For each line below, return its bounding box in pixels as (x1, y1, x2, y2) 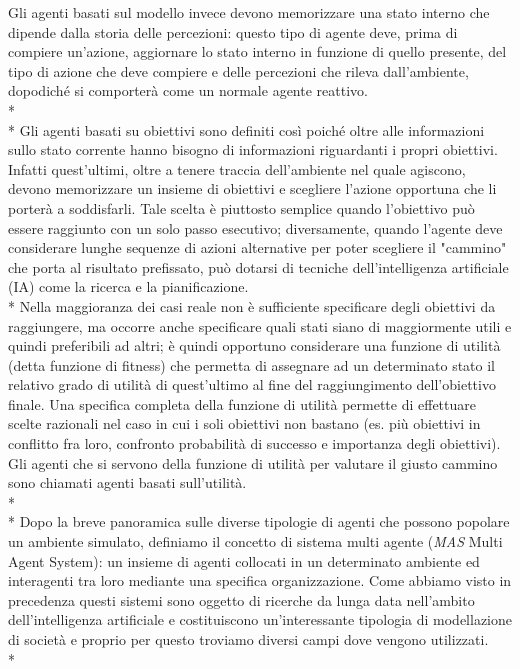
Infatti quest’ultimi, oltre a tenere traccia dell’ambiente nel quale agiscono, (8, 158, 466, 179)
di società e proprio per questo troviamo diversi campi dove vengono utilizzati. (8, 629, 489, 649)
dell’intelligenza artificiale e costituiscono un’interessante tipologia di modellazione (8, 609, 513, 630)
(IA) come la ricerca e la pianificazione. (8, 276, 249, 297)
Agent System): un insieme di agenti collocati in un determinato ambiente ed (8, 550, 480, 571)
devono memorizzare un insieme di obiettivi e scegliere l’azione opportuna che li (8, 178, 497, 199)
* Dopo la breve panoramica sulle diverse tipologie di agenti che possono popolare (8, 511, 510, 532)
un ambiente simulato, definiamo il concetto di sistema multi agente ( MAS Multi (8, 531, 503, 552)
